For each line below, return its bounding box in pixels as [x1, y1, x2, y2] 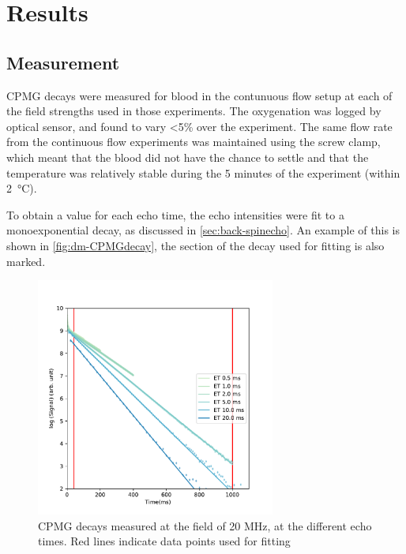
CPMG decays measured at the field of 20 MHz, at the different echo [38, 517, 372, 533]
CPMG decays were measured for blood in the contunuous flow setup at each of [6, 87, 393, 103]
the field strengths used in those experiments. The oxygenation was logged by [6, 103, 382, 119]
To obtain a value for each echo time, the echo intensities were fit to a [6, 206, 344, 223]
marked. [6, 253, 46, 269]
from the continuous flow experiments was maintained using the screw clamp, [6, 133, 381, 150]
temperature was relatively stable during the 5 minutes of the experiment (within [6, 164, 400, 181]
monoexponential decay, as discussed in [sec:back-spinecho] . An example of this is [6, 222, 400, 238]
